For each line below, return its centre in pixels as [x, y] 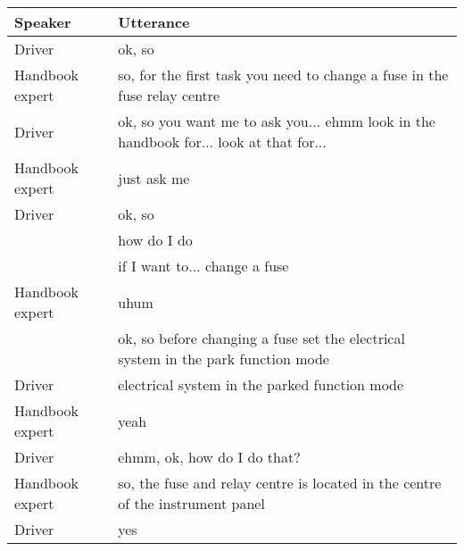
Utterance [154, 22]
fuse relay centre [169, 95]
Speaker [43, 22]
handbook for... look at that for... [222, 142]
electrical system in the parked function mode [261, 384]
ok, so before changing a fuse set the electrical [261, 338]
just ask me [154, 178]
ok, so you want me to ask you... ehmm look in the [277, 121]
